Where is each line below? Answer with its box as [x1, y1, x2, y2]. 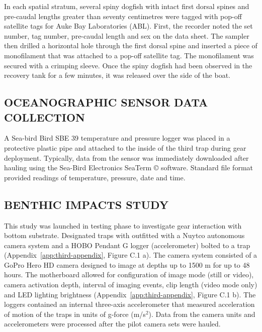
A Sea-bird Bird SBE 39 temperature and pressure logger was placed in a [4, 133, 230, 143]
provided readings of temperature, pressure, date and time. [4, 172, 186, 182]
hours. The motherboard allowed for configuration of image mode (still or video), [4, 269, 254, 280]
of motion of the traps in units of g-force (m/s [4, 308, 146, 319]
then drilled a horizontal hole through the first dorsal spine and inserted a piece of [4, 40, 257, 51]
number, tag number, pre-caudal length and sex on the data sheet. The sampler [4, 30, 249, 41]
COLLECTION [4, 109, 85, 125]
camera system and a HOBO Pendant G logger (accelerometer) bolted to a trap [4, 240, 250, 250]
